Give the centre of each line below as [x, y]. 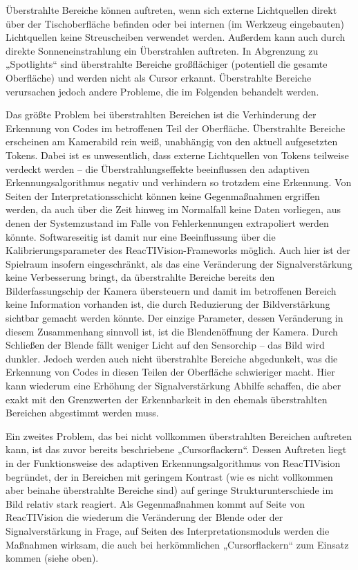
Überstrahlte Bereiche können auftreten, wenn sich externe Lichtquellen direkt [171, 10]
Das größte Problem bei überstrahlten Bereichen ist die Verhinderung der [161, 114]
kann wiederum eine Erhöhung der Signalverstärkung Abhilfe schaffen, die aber [173, 386]
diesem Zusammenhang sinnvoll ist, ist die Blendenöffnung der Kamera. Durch [172, 331]
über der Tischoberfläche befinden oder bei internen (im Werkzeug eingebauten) [175, 23]
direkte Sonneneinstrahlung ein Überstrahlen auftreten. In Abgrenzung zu [162, 50]
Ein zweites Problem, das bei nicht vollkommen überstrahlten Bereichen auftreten [179, 435]
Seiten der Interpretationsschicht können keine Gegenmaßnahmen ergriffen [163, 195]
